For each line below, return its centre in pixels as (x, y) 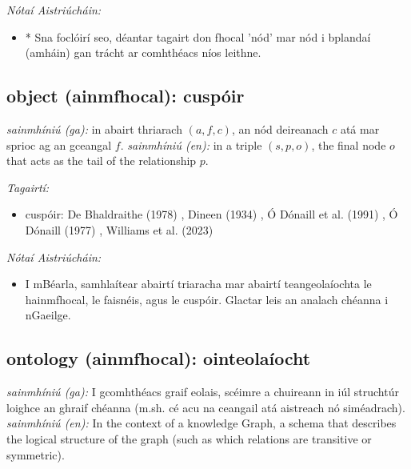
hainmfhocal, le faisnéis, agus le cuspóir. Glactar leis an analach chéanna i (207, 299)
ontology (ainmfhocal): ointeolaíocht (159, 358)
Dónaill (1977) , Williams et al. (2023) (119, 229)
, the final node (349, 144)
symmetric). (36, 454)
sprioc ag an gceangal (59, 144)
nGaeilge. (48, 315)
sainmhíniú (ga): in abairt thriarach (94, 128)
